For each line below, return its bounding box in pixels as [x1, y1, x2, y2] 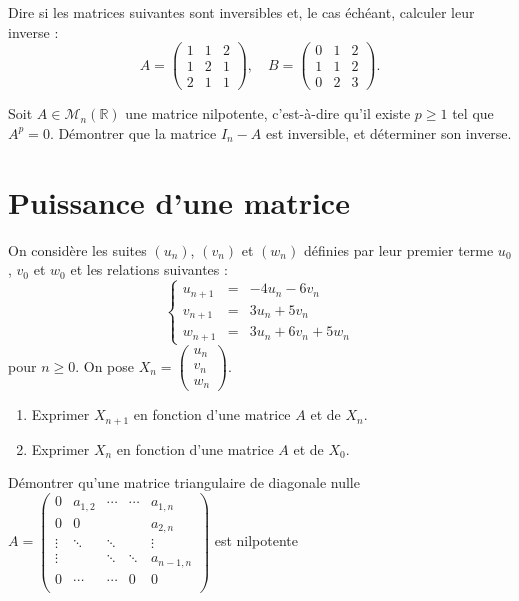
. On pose [75, 355, 134, 376]
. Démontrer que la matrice [49, 122, 217, 143]
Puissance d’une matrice [8, 181, 350, 222]
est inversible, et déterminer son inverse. [266, 122, 512, 143]
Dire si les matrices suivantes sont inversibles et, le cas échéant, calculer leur [8, 2, 475, 22]
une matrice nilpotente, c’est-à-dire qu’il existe [125, 103, 411, 124]
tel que [452, 103, 494, 124]
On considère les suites [8, 239, 147, 260]
